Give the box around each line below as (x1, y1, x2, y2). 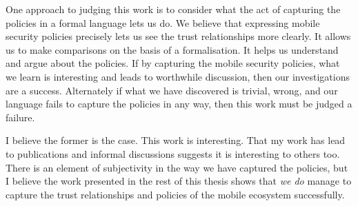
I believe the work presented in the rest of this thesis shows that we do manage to (6, 174, 352, 188)
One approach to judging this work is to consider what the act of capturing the (6, 2, 341, 16)
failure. (6, 110, 35, 124)
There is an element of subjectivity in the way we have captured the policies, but (6, 160, 348, 174)
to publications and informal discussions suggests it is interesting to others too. (6, 146, 340, 161)
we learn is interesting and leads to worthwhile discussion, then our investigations (6, 69, 350, 83)
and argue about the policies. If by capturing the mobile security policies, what (6, 56, 340, 70)
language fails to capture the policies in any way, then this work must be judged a (6, 96, 352, 111)
